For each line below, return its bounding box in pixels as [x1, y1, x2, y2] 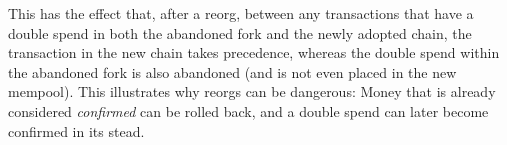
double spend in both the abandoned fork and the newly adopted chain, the [8, 22, 472, 43]
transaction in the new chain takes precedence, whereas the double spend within [8, 42, 500, 63]
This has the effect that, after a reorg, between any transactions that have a [8, 3, 474, 23]
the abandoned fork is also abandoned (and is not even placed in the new [8, 61, 457, 82]
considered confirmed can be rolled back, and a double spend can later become [8, 100, 489, 121]
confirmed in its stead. [8, 120, 145, 141]
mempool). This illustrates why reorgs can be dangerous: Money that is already [8, 81, 496, 102]
